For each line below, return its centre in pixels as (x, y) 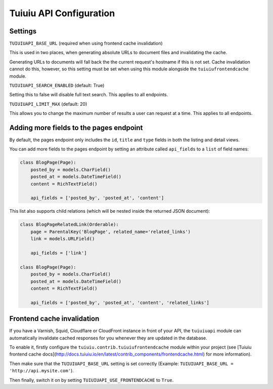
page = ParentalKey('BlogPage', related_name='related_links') (111, 231)
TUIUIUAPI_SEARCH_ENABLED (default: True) (57, 86)
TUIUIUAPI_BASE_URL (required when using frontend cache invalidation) (86, 44)
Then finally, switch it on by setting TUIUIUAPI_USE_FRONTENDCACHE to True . (92, 380)
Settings (23, 31)
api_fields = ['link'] (59, 253)
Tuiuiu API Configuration (62, 13)
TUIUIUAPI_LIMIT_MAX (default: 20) (48, 104)
